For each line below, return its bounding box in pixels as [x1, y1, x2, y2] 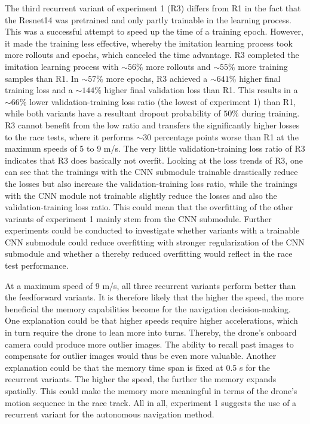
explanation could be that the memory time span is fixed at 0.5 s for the [5, 361, 271, 373]
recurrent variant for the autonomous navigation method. [5, 408, 214, 420]
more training [238, 60, 288, 72]
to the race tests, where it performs [5, 130, 134, 143]
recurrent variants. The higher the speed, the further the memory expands [5, 373, 277, 385]
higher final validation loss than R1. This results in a [104, 84, 298, 96]
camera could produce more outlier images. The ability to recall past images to [5, 337, 294, 350]
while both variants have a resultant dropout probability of [5, 107, 221, 119]
